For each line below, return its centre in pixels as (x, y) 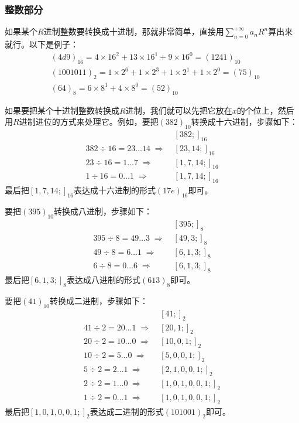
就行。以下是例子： (42, 44)
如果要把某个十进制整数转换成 (62, 110)
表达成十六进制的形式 (114, 190)
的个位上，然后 (265, 110)
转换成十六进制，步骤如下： (244, 122)
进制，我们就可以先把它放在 (179, 110)
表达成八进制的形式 (104, 280)
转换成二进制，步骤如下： (99, 301)
